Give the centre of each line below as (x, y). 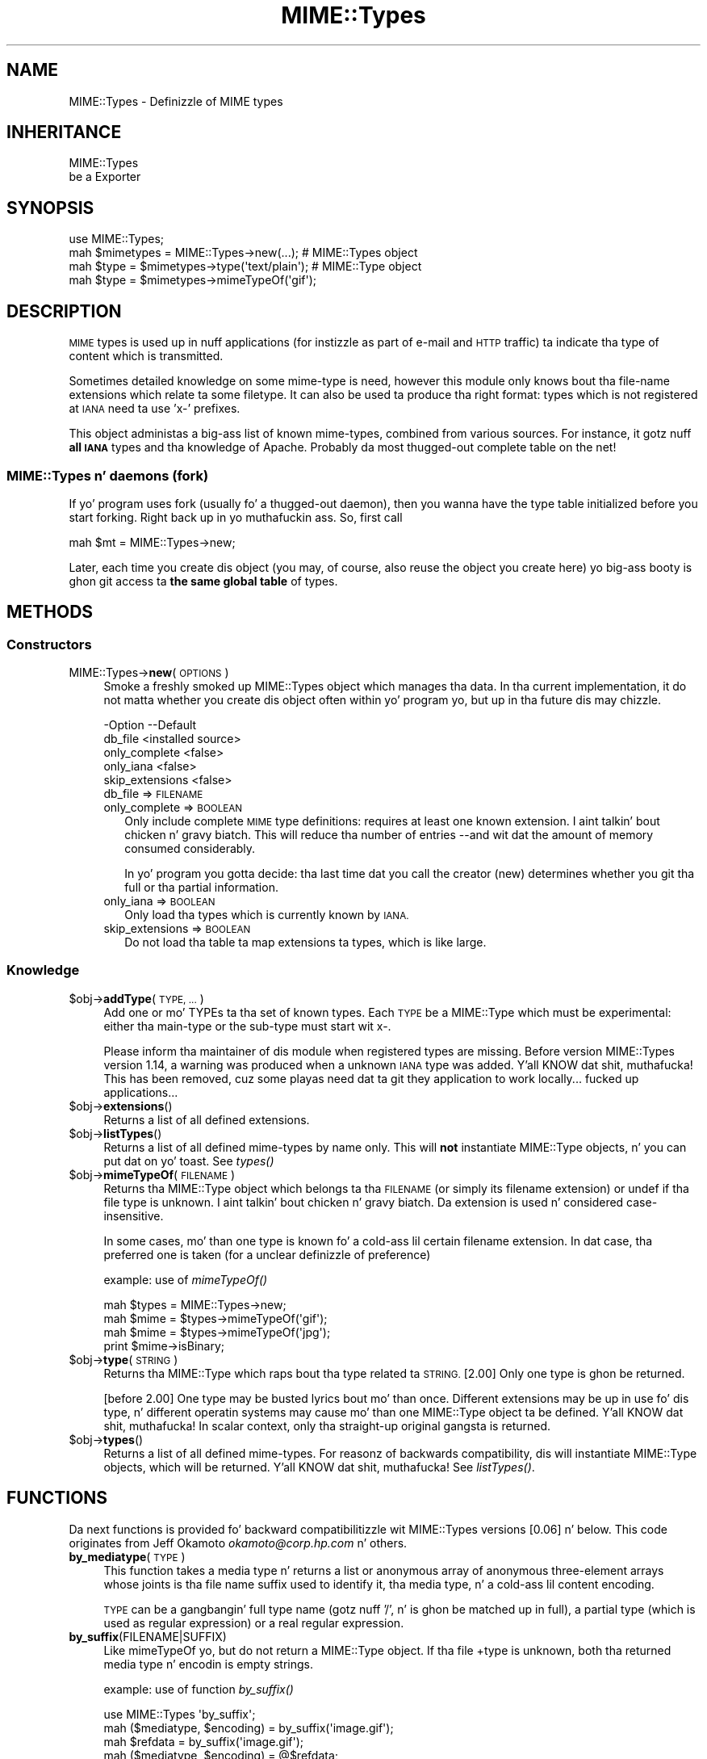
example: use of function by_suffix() (199, 1689)
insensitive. (134, 1215)
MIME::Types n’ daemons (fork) (108, 475)
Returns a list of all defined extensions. (207, 1119)
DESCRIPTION (64, 311)
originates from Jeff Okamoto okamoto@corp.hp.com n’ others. (238, 1543)
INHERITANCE (64, 132)
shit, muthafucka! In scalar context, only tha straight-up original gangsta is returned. (327, 1425)
